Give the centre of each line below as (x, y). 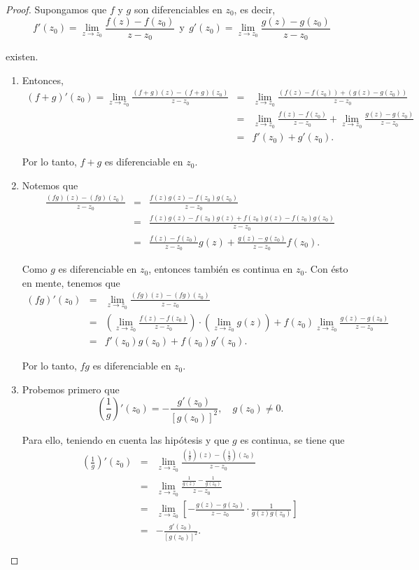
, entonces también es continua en (221, 269)
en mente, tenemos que (71, 282)
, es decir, (255, 9)
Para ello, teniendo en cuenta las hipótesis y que (126, 439)
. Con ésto (326, 269)
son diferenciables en (178, 9)
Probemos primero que (71, 389)
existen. (22, 56)
